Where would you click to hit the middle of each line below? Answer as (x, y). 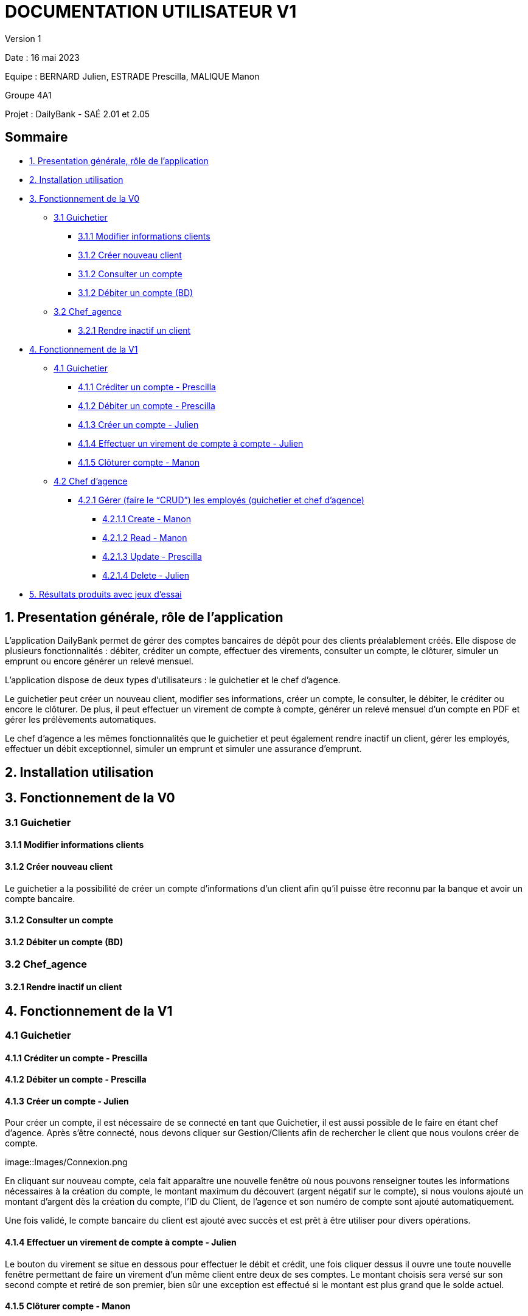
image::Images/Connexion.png (66, 1162)
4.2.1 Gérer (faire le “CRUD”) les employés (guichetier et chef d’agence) (221, 500)
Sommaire (36, 137)
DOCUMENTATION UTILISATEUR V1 (151, 12)
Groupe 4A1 (28, 95)
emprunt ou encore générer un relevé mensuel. (99, 661)
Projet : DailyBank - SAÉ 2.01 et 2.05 (78, 114)
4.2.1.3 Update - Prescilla (152, 556)
